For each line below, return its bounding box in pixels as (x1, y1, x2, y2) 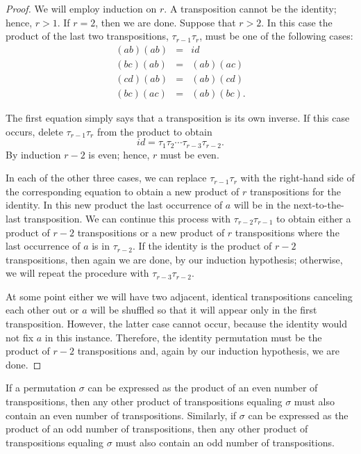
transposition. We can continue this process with (24, 211, 231, 225)
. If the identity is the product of (132, 238, 272, 253)
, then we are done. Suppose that (95, 15, 236, 29)
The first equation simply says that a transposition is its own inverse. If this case (6, 110, 350, 124)
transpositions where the (235, 225, 339, 239)
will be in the (233, 197, 291, 212)
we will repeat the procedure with (6, 266, 149, 280)
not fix (6, 330, 34, 344)
